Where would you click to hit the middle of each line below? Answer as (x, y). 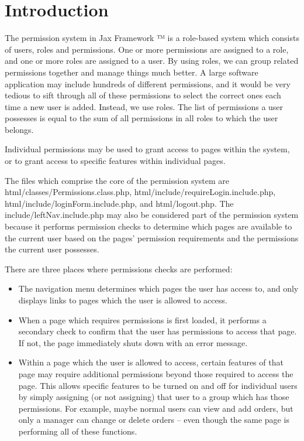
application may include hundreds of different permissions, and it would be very (148, 83)
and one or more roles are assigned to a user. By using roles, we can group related (152, 61)
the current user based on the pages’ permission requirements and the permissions (152, 237)
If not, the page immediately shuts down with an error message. (133, 342)
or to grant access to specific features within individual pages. (115, 161)
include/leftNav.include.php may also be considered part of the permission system (152, 215)
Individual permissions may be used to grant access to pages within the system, (147, 149)
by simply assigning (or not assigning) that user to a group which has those (154, 397)
